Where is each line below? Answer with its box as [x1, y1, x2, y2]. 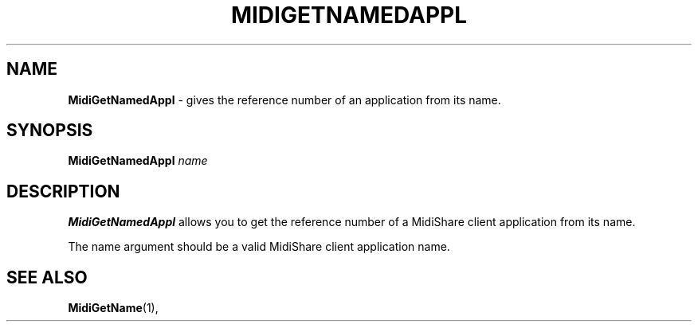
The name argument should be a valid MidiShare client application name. [68, 240, 450, 254]
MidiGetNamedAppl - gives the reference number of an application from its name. [68, 92, 501, 107]
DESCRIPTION [6, 181, 120, 201]
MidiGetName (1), [68, 301, 159, 315]
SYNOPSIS [6, 120, 93, 141]
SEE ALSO [6, 267, 88, 287]
